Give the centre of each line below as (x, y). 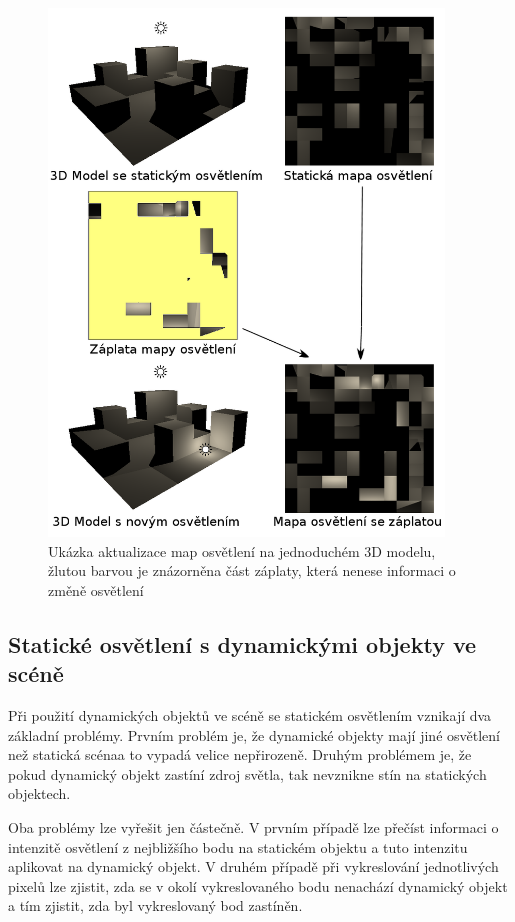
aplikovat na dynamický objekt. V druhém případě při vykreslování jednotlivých (253, 866)
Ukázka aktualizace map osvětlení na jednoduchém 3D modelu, (242, 550)
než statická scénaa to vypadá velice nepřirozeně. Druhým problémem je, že (240, 754)
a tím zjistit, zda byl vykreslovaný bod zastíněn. (155, 905)
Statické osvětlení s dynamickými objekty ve (242, 643)
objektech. (39, 793)
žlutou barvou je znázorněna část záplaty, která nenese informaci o (252, 570)
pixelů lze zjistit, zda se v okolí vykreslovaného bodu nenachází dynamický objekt (258, 885)
